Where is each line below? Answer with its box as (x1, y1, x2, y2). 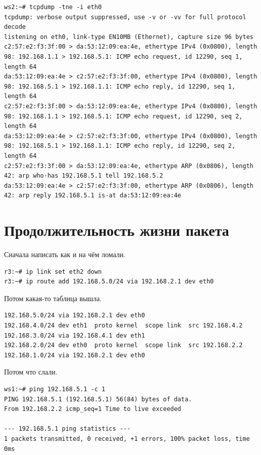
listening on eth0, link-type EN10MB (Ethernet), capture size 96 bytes (4, 33, 253, 40)
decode (4, 23, 26, 31)
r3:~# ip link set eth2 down (4, 268, 102, 275)
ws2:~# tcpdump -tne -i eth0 (4, 4, 102, 11)
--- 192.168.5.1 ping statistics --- (4, 425, 131, 433)
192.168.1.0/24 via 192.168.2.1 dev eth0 (4, 351, 145, 359)
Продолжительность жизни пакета (4, 220, 229, 240)
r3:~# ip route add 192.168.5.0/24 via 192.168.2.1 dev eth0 (4, 278, 214, 285)
